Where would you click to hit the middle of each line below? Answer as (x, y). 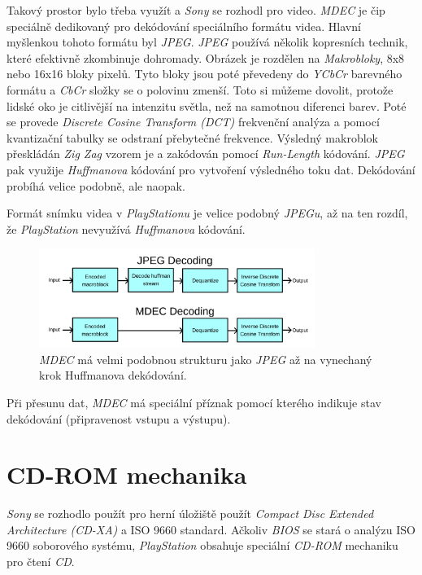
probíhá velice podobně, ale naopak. (96, 185)
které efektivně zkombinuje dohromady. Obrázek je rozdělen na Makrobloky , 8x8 (206, 57)
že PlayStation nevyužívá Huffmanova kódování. (126, 228)
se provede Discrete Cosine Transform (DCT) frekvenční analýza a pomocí (193, 122)
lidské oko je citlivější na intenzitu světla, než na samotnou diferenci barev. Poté (207, 105)
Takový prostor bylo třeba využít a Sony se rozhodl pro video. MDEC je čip (196, 10)
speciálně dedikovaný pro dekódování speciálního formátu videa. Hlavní (184, 26)
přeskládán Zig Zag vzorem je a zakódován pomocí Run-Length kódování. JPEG (206, 154)
